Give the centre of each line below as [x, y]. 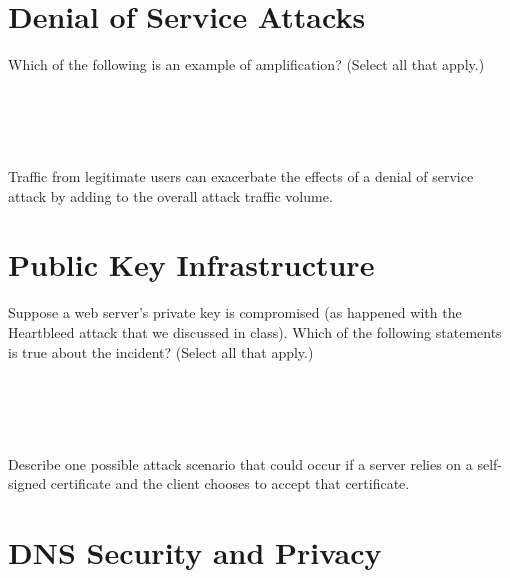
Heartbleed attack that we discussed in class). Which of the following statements [255, 332]
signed [27, 483]
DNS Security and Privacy [195, 551]
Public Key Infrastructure [191, 264]
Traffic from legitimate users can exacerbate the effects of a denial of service [241, 176]
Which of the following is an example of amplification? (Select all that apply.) [246, 64]
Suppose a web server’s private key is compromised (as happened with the [235, 312]
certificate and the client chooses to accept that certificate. [230, 483]
